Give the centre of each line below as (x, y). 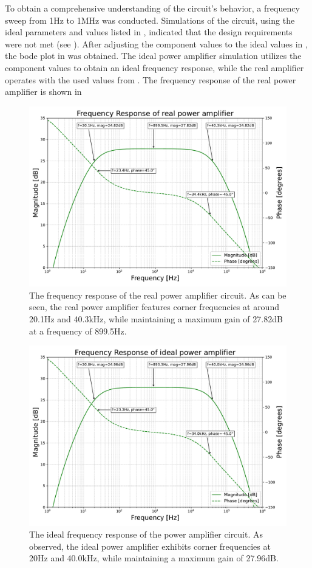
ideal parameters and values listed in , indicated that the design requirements (149, 32)
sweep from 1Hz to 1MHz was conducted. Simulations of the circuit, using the (150, 20)
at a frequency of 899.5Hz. (78, 331)
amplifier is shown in (43, 92)
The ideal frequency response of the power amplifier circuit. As (146, 534)
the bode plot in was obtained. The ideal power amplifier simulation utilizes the (153, 56)
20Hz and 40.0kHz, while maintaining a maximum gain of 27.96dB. (154, 558)
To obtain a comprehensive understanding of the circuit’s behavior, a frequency (152, 8)
